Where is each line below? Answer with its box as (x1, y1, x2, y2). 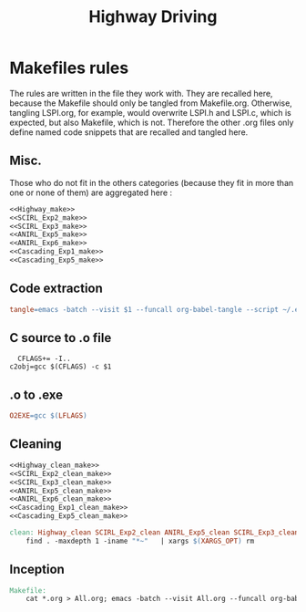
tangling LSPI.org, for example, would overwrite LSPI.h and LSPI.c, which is (9, 107, 291, 118)
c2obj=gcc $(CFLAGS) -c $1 (9, 362, 112, 371)
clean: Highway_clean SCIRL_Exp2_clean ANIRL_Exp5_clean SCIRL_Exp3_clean (9, 528, 300, 537)
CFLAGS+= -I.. (17, 354, 71, 364)
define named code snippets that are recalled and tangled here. (9, 126, 249, 138)
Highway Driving (88, 6, 218, 27)
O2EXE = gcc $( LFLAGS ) (9, 411, 88, 420)
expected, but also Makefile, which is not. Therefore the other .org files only (9, 117, 294, 128)
